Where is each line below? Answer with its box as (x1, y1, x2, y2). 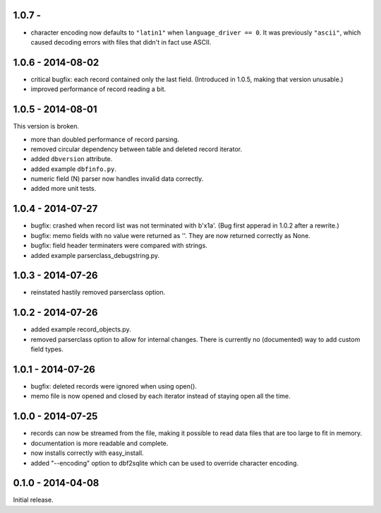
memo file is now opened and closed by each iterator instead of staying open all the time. (30, 392, 291, 401)
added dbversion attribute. (30, 155, 113, 163)
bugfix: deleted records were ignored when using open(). (30, 382, 198, 391)
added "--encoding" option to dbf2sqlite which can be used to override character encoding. (30, 459, 299, 467)
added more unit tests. (30, 184, 97, 193)
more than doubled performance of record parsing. (30, 135, 180, 143)
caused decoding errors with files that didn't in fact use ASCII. (30, 37, 212, 46)
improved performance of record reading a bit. (30, 85, 167, 93)
